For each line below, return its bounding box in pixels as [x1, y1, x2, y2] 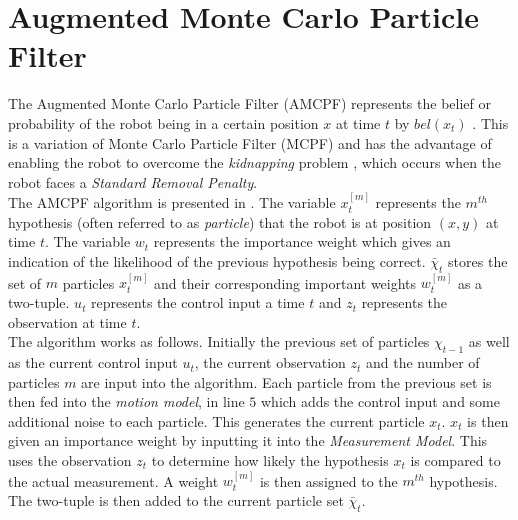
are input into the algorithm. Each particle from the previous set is [81, 371, 492, 392]
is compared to [410, 450, 501, 471]
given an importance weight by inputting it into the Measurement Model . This [8, 430, 488, 451]
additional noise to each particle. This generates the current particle [8, 410, 425, 431]
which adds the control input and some [261, 391, 500, 412]
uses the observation [8, 450, 132, 471]
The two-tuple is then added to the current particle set [8, 490, 344, 511]
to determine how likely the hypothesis [151, 450, 389, 471]
